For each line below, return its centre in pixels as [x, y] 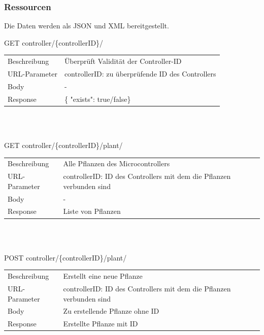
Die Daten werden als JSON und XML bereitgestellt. [87, 26]
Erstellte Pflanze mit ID [101, 324]
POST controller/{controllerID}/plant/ [65, 257]
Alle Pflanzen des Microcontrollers [117, 163]
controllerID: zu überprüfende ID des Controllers [140, 73]
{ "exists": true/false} [97, 99]
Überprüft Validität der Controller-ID [123, 61]
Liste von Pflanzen [92, 211]
